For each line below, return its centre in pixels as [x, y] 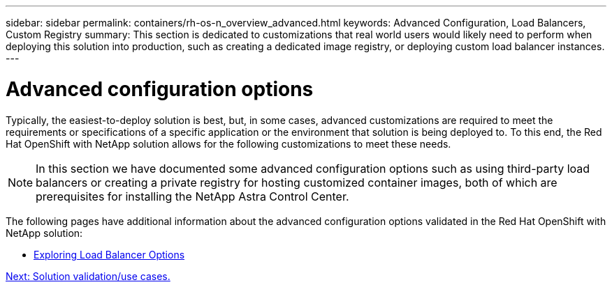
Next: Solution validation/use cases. [88, 276]
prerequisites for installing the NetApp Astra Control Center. [192, 196]
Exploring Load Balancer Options [109, 254]
